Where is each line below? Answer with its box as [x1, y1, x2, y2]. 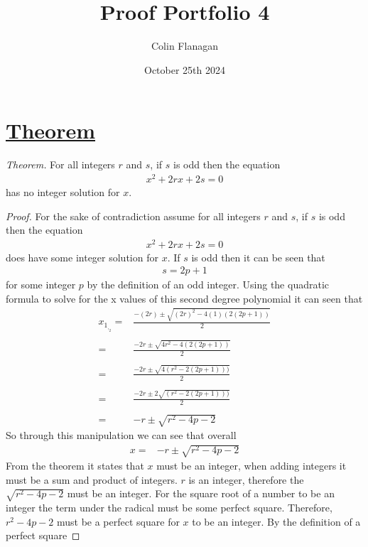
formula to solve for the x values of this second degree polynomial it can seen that [6, 291, 363, 306]
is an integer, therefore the [188, 472, 304, 487]
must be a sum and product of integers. [6, 472, 178, 487]
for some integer [6, 277, 76, 292]
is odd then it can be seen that [191, 249, 325, 264]
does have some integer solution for [6, 249, 158, 264]
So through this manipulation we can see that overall [6, 428, 237, 443]
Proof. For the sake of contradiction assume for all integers [6, 208, 261, 223]
